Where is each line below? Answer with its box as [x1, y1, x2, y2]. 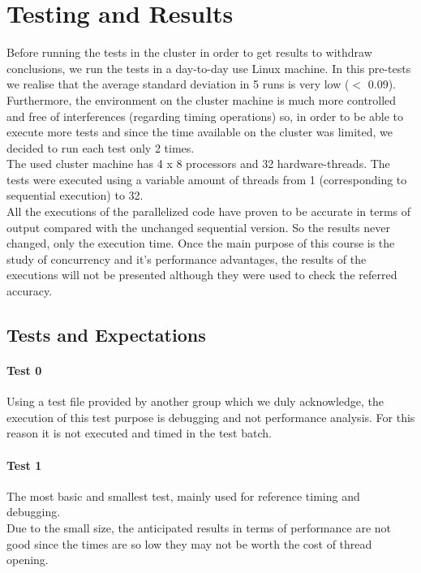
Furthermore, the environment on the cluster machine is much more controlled [6, 91, 397, 108]
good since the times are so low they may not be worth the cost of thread [6, 535, 372, 552]
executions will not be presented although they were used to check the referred [6, 266, 397, 283]
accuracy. [6, 282, 53, 299]
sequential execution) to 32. [6, 187, 144, 204]
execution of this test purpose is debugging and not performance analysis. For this [6, 408, 415, 425]
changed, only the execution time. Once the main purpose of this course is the [6, 235, 395, 252]
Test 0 [6, 362, 42, 378]
